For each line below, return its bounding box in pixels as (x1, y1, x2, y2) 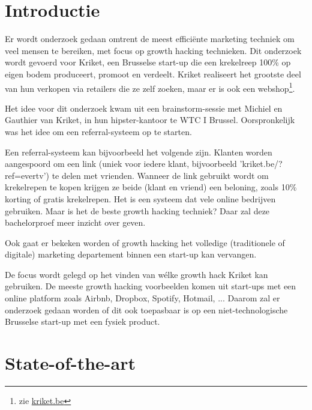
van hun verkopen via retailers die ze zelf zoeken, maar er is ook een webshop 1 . (5, 80, 295, 94)
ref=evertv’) (5, 169, 49, 181)
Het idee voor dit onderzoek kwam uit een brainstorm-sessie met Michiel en (5, 101, 283, 114)
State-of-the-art (5, 351, 136, 375)
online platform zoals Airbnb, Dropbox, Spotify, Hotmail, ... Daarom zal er (5, 292, 280, 304)
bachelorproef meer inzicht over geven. (5, 216, 146, 229)
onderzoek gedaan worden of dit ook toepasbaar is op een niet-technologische (5, 303, 288, 316)
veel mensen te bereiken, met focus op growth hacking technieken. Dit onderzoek (5, 44, 302, 56)
